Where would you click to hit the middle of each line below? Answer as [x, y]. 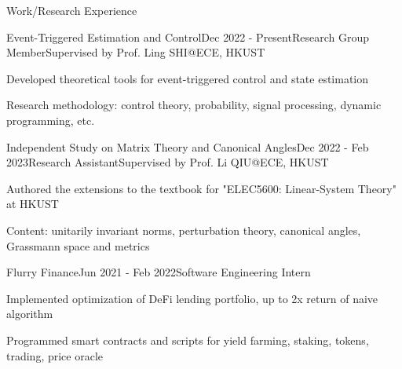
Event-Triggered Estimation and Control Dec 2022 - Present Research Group [188, 37]
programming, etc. [51, 120]
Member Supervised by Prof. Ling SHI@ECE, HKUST [136, 52]
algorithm [30, 314]
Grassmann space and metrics [78, 245]
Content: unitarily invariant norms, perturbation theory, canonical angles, [184, 230]
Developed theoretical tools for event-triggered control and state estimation [188, 78]
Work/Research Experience [72, 10]
